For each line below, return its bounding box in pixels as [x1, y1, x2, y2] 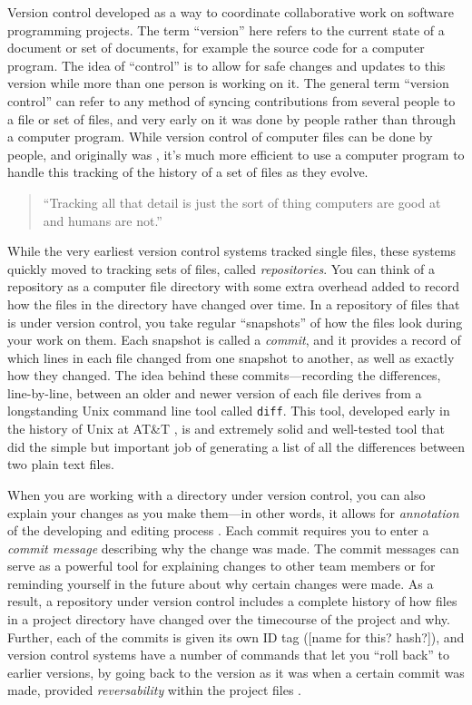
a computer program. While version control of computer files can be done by [7, 127, 433, 146]
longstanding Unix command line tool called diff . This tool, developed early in [7, 401, 450, 420]
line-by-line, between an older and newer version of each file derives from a [7, 383, 422, 402]
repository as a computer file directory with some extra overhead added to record [7, 277, 459, 296]
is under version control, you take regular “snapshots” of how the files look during [7, 312, 463, 331]
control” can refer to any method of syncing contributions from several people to [7, 91, 456, 110]
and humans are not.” [43, 211, 162, 230]
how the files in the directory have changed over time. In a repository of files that [7, 294, 460, 313]
